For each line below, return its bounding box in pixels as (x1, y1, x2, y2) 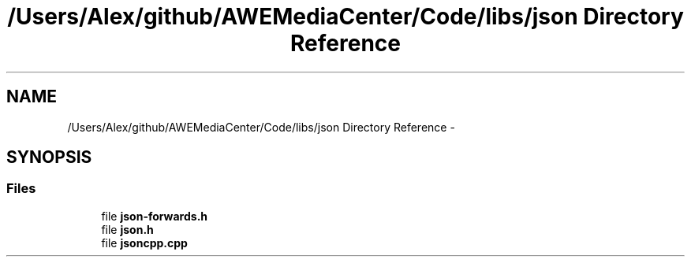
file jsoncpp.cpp (101, 235, 188, 250)
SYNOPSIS (6, 147, 92, 168)
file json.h (101, 222, 154, 236)
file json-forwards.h (101, 209, 208, 223)
